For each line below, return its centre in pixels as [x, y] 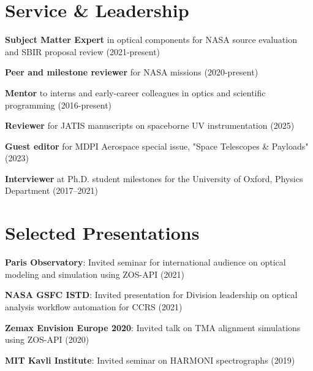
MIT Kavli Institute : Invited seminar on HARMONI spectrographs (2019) [150, 360]
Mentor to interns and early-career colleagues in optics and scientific [135, 92]
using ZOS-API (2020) [47, 339]
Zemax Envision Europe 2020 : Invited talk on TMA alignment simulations [153, 327]
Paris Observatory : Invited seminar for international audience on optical [145, 262]
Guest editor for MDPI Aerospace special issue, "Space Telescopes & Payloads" [157, 146]
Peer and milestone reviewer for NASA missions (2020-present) [132, 72]
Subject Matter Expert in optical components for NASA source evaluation [151, 40]
